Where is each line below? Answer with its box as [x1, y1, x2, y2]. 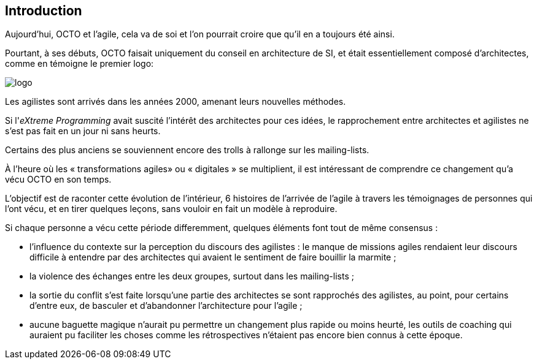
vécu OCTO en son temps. [5, 174, 112, 185]
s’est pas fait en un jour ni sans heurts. [5, 126, 161, 137]
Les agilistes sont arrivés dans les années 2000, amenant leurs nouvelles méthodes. [5, 96, 346, 107]
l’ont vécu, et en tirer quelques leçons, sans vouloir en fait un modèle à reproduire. [5, 203, 338, 214]
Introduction [5, 3, 82, 18]
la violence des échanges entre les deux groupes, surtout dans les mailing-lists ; [29, 271, 354, 282]
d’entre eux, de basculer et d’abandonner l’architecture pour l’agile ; [29, 300, 303, 311]
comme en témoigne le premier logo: [5, 58, 154, 69]
